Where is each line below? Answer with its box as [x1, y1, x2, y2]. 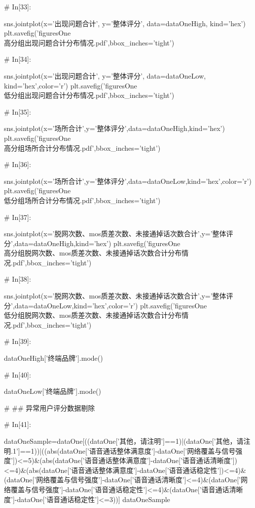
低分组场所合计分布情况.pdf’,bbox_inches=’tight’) [4, 195, 161, 205]
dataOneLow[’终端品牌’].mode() [4, 386, 101, 396]
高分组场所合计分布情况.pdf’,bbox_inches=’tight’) [4, 142, 161, 153]
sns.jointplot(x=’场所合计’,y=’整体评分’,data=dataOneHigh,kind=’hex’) [4, 123, 225, 133]
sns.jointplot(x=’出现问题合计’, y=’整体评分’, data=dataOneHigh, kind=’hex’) [4, 18, 246, 28]
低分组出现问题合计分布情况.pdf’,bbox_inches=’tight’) [4, 90, 175, 100]
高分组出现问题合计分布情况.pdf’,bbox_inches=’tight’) [4, 37, 175, 47]
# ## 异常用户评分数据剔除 [4, 402, 95, 413]
